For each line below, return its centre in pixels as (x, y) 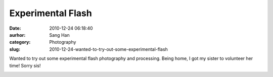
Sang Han (60, 35)
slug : (15, 49)
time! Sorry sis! (25, 65)
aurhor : (17, 35)
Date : (15, 28)
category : (20, 42)
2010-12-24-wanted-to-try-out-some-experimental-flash (108, 49)
